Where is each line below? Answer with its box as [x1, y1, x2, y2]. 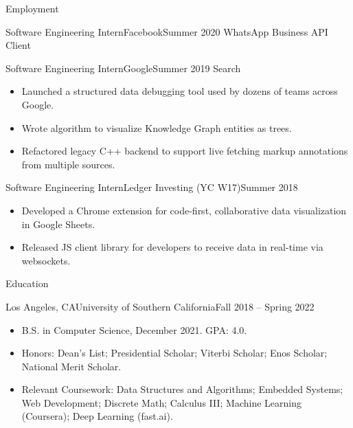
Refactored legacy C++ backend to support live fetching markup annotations [21, 144, 348, 158]
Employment [5, 1, 59, 15]
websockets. [21, 253, 71, 267]
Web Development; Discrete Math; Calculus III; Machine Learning [21, 395, 301, 409]
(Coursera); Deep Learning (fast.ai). [21, 409, 173, 423]
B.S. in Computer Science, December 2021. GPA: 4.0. [21, 322, 247, 337]
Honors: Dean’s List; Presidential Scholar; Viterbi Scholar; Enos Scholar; [21, 346, 328, 360]
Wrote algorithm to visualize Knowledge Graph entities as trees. [21, 120, 292, 135]
